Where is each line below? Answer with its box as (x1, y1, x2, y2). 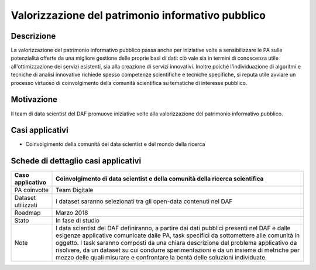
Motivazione (11, 94, 58, 105)
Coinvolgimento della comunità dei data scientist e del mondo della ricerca (25, 141, 205, 148)
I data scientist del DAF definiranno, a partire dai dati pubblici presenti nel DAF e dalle (56, 224, 291, 233)
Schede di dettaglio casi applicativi (11, 156, 142, 166)
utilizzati (14, 201, 37, 209)
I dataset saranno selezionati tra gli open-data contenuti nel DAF (56, 197, 233, 206)
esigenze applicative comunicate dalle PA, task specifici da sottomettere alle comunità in (56, 231, 300, 240)
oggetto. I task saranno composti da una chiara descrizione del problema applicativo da (56, 239, 297, 247)
